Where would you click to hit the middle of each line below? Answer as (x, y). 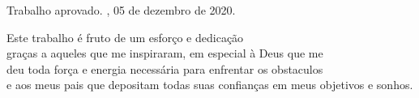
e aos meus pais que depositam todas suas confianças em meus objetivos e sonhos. (210, 85)
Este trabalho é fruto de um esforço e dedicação (125, 37)
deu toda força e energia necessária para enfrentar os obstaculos (165, 68)
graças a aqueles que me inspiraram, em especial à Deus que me (165, 53)
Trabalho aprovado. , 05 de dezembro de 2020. (121, 10)
